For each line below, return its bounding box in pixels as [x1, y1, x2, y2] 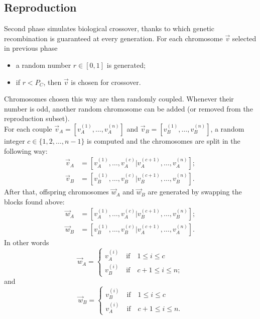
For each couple [4, 123, 52, 134]
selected [232, 33, 256, 43]
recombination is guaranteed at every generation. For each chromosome [4, 33, 223, 43]
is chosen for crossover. [71, 76, 141, 87]
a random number [16, 59, 71, 70]
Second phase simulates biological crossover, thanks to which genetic [4, 23, 214, 34]
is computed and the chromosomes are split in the [87, 135, 240, 146]
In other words [4, 237, 49, 248]
